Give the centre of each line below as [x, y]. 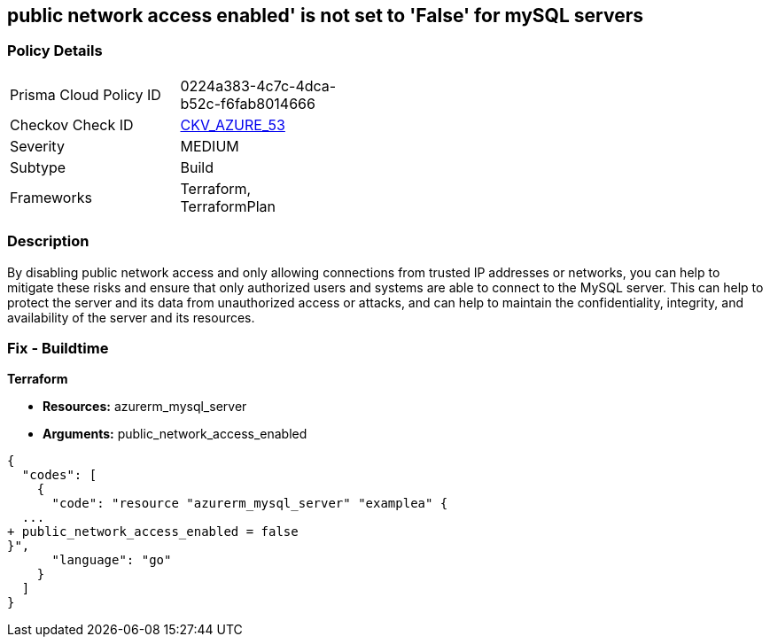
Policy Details [55, 51]
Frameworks [51, 197]
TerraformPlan [228, 206]
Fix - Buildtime [58, 348]
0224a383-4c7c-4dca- [258, 85]
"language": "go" [112, 560]
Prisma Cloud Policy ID [86, 94]
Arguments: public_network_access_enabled [175, 434]
